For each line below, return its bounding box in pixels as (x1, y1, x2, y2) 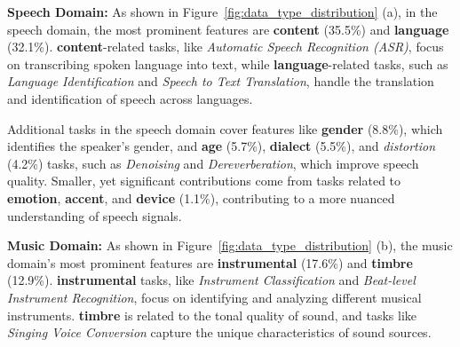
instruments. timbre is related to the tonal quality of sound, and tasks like (7, 305, 416, 324)
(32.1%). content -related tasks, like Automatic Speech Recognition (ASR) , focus (7, 37, 444, 56)
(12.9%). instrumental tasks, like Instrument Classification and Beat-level (7, 271, 416, 289)
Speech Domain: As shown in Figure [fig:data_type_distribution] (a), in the (7, 3, 438, 20)
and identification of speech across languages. (7, 89, 253, 107)
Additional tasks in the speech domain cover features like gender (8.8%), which (7, 119, 443, 138)
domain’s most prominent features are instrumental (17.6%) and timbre (7, 253, 413, 272)
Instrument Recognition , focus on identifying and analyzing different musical (7, 288, 422, 306)
